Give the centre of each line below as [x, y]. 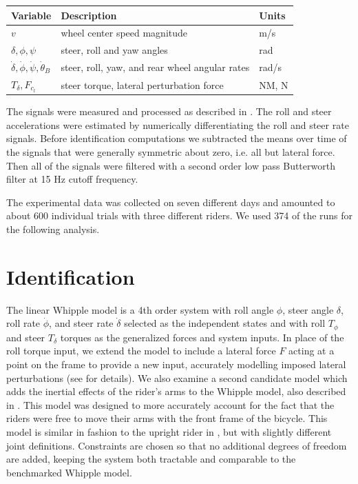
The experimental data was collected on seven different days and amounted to [171, 202]
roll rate [23, 323]
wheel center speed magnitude [124, 33]
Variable [31, 15]
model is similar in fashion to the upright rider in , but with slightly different [169, 431]
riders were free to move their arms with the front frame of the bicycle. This [167, 418]
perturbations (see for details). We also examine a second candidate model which [177, 377]
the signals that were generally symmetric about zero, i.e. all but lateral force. [171, 152]
